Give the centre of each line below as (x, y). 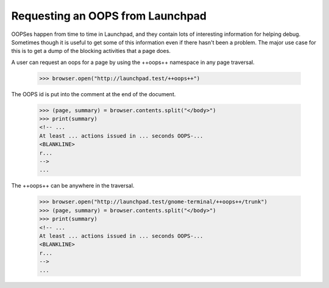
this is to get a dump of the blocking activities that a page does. (91, 51)
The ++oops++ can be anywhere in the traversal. (73, 186)
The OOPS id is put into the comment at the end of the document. (94, 94)
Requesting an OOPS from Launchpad (109, 16)
